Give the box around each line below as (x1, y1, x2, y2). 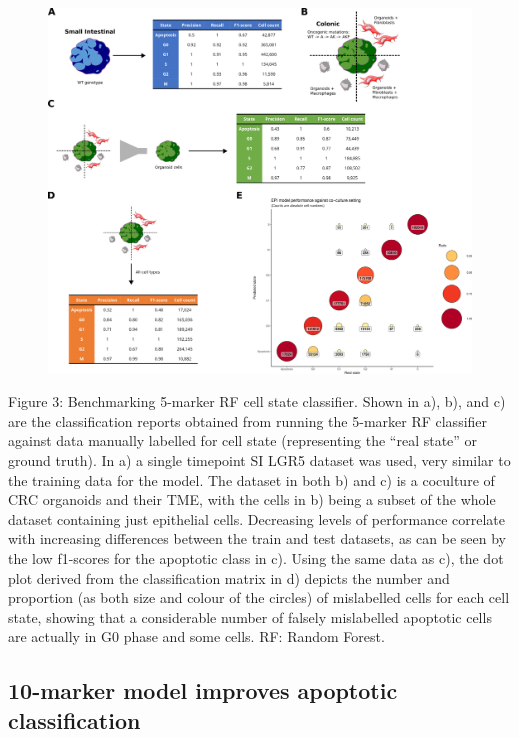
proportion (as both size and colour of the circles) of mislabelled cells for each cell (8, 587, 510, 608)
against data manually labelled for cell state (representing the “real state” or (8, 430, 478, 451)
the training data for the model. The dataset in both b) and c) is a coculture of (8, 469, 495, 490)
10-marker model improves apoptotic (8, 675, 398, 706)
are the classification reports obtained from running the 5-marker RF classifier (8, 410, 488, 431)
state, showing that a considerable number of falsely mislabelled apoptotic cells (8, 606, 492, 627)
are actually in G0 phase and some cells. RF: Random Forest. (8, 626, 385, 647)
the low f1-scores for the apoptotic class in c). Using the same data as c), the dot (8, 547, 504, 568)
